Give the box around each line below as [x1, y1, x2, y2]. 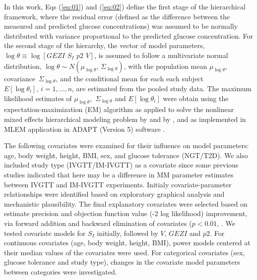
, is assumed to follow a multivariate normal [94, 50, 228, 60]
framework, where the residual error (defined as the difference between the [4, 11, 230, 21]
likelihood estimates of [4, 93, 72, 103]
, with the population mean [124, 60, 207, 71]
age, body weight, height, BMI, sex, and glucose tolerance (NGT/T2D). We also [4, 150, 248, 160]
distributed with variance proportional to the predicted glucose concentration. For [4, 30, 253, 41]
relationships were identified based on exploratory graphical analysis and [4, 189, 225, 199]
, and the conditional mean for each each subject [56, 73, 204, 83]
